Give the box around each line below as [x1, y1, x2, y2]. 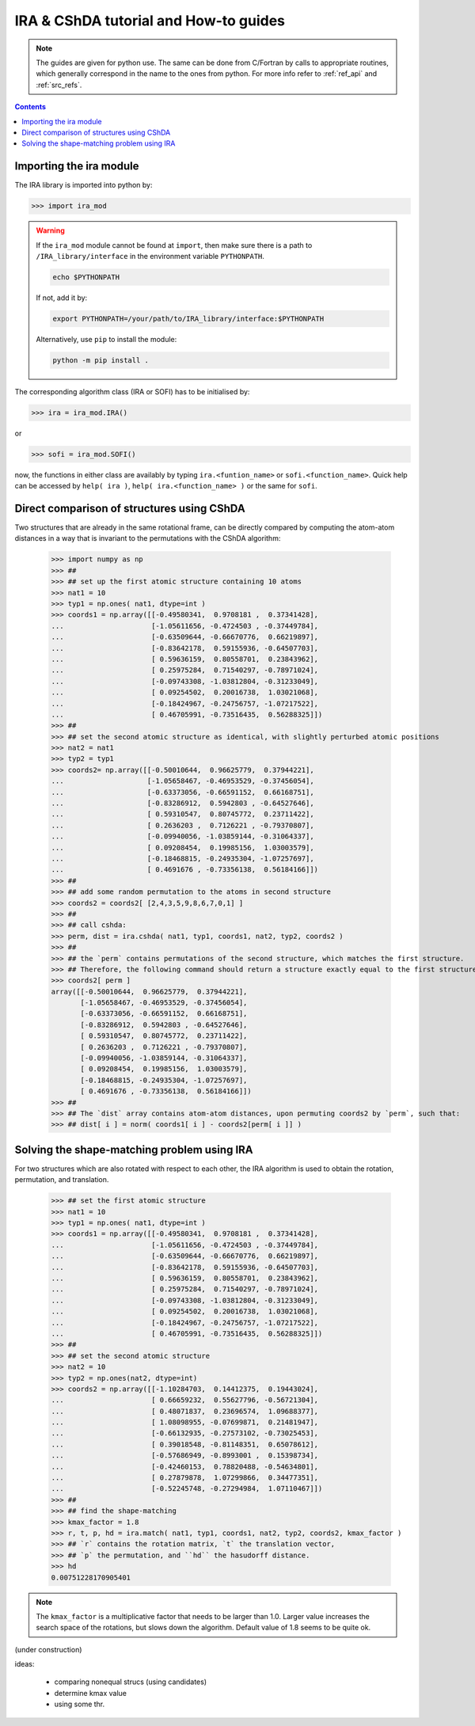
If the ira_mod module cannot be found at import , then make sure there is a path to [36, 240, 313, 249]
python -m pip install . [52, 355, 150, 364]
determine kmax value [54, 1688, 127, 1697]
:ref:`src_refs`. [36, 80, 82, 89]
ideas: [14, 1659, 35, 1669]
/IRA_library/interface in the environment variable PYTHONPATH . [36, 251, 265, 260]
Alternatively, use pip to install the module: [36, 334, 177, 344]
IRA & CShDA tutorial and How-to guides [14, 12, 285, 29]
